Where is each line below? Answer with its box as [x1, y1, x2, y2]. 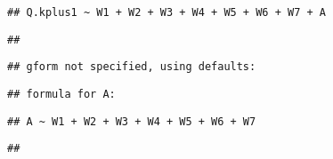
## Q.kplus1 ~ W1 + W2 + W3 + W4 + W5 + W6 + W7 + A [7, 6, 326, 19]
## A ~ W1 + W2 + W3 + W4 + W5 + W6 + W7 [7, 115, 256, 128]
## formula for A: [7, 87, 116, 100]
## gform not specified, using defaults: [7, 60, 256, 74]
